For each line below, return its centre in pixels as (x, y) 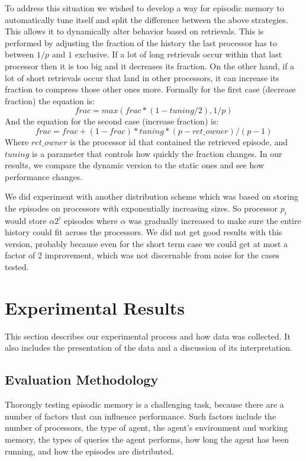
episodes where (91, 220)
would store (26, 220)
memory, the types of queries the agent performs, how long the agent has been (147, 439)
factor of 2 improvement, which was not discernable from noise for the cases (142, 255)
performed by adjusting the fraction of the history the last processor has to (141, 42)
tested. (17, 267)
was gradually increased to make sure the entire (215, 220)
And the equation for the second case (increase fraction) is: (112, 121)
